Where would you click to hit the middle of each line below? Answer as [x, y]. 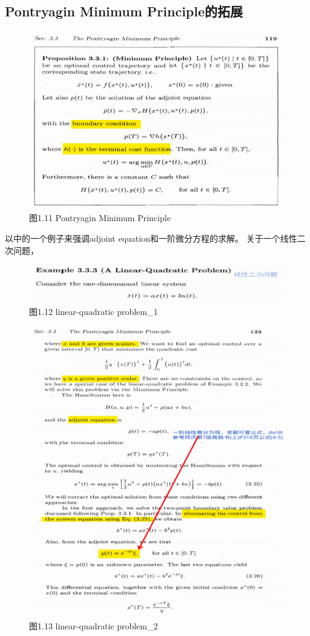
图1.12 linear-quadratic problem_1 [94, 312]
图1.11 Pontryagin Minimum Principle [100, 218]
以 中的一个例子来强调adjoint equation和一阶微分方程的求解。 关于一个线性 [151, 238]
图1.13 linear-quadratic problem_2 [94, 626]
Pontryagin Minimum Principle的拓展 [124, 11]
